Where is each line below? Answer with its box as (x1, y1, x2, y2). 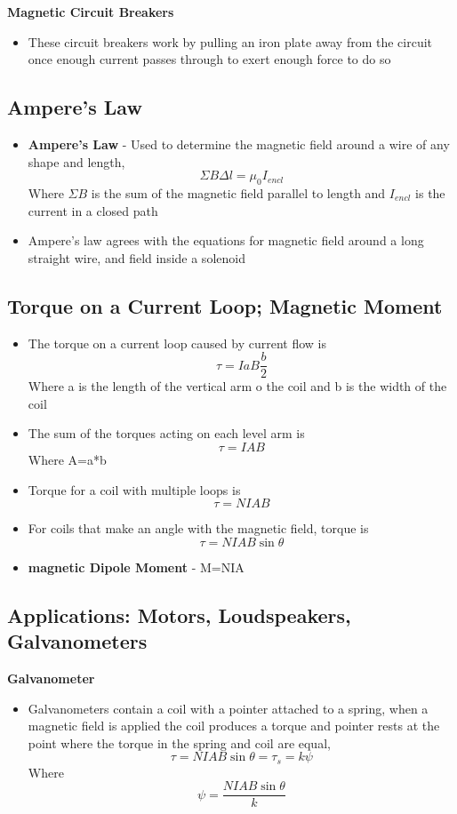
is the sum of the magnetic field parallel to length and (91, 183, 386, 202)
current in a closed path (28, 201, 158, 219)
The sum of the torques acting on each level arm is (28, 424, 305, 443)
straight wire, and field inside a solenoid (28, 248, 245, 267)
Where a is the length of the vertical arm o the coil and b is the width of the (28, 377, 447, 395)
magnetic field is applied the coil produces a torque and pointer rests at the (28, 716, 440, 735)
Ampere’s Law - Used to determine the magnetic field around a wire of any (28, 134, 450, 153)
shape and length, (28, 152, 125, 171)
